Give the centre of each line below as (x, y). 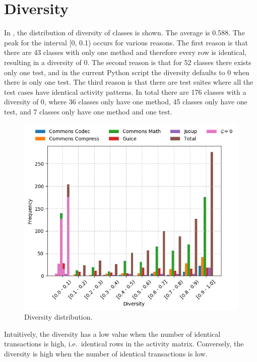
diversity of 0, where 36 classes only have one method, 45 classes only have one (126, 102)
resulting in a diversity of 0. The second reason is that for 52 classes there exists (128, 62)
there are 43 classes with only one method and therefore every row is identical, (125, 52)
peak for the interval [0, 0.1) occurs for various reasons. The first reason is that (126, 42)
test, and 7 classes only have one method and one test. (88, 111)
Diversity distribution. (58, 317)
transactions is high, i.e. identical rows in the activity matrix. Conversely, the (124, 344)
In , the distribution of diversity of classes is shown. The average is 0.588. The (124, 33)
